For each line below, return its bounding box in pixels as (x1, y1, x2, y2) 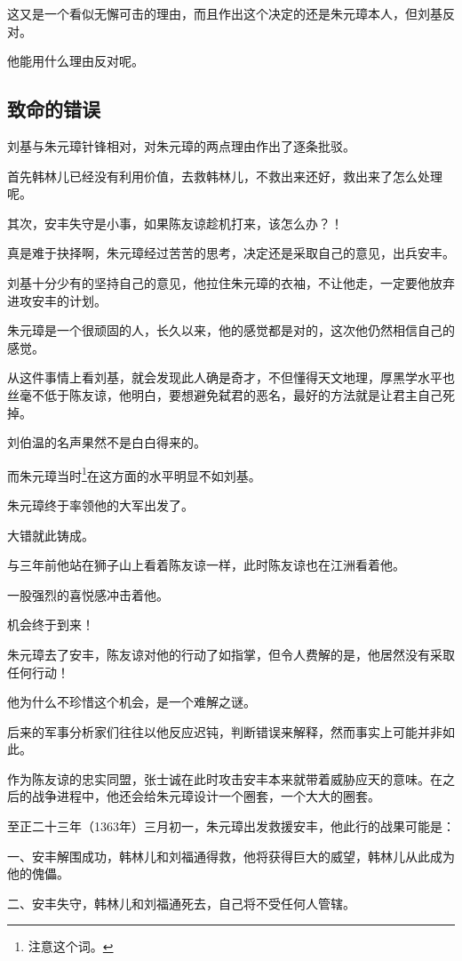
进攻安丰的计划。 (7, 291, 107, 309)
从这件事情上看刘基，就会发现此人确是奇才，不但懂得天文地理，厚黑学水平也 (7, 368, 455, 387)
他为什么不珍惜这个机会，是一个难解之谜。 (7, 693, 256, 711)
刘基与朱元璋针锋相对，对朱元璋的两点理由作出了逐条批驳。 (7, 136, 355, 155)
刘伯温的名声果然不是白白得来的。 (7, 433, 206, 452)
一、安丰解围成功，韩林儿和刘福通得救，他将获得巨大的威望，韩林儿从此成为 (7, 846, 455, 865)
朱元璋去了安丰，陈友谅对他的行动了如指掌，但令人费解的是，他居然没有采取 (7, 645, 455, 663)
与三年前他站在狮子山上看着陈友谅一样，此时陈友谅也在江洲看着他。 (7, 556, 405, 574)
